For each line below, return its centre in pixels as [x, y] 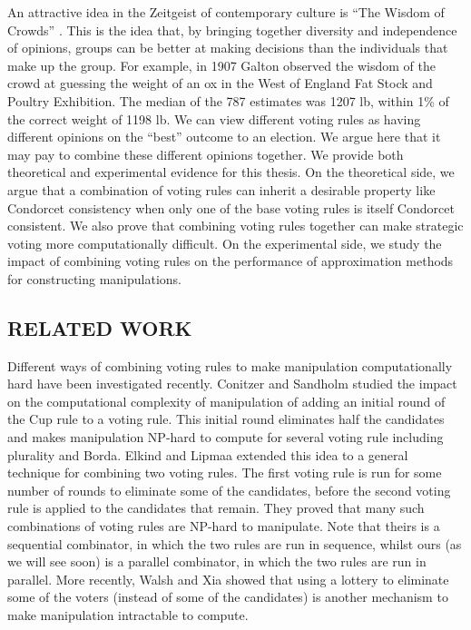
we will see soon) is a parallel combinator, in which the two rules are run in [217, 561]
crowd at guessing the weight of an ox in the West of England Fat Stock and [220, 83]
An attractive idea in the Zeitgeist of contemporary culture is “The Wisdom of [226, 12]
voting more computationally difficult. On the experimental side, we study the [225, 243]
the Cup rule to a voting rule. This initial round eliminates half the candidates [226, 419]
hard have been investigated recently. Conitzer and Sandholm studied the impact [232, 384]
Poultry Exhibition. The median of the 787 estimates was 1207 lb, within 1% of [228, 100]
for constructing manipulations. [94, 278]
